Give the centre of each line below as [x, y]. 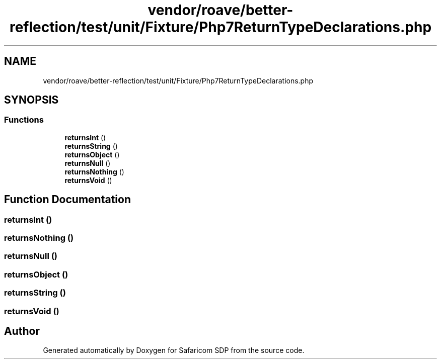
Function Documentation [67, 200]
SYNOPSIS [31, 100]
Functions [24, 120]
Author [22, 331]
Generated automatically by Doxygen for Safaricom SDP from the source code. [174, 350]
